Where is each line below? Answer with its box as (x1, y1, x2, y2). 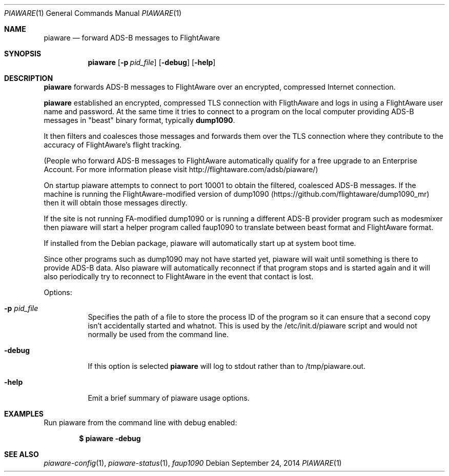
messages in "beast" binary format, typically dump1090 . (44, 116, 235, 125)
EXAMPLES (4, 409, 44, 418)
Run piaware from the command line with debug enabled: (44, 418, 237, 427)
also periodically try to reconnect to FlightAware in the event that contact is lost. (44, 272, 314, 281)
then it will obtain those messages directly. (44, 198, 188, 207)
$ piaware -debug (79, 434, 141, 443)
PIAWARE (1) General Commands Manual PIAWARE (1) (4, 9, 182, 17)
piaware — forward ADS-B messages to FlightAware (44, 33, 220, 42)
